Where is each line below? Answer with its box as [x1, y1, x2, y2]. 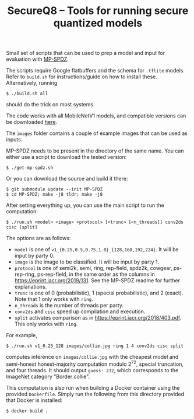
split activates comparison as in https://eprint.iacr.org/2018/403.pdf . [14, 314, 182, 321]
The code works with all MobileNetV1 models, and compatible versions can [6, 112, 186, 119]
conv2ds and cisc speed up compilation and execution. [14, 308, 146, 315]
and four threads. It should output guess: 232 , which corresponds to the [6, 366, 179, 373]
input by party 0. [14, 252, 55, 259]
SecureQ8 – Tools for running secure [7, 4, 189, 18]
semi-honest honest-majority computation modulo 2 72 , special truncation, [6, 359, 184, 368]
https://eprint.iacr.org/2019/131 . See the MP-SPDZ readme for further [14, 277, 181, 284]
